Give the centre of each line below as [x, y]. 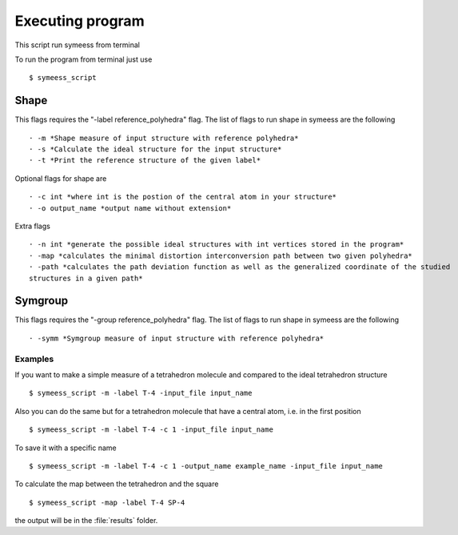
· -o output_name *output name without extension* [130, 208]
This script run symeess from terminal [77, 45]
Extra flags [33, 226]
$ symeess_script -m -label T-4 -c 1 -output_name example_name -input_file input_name [206, 466]
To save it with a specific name [66, 448]
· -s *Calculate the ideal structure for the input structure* [155, 149]
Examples [34, 359]
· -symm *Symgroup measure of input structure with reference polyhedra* [177, 338]
